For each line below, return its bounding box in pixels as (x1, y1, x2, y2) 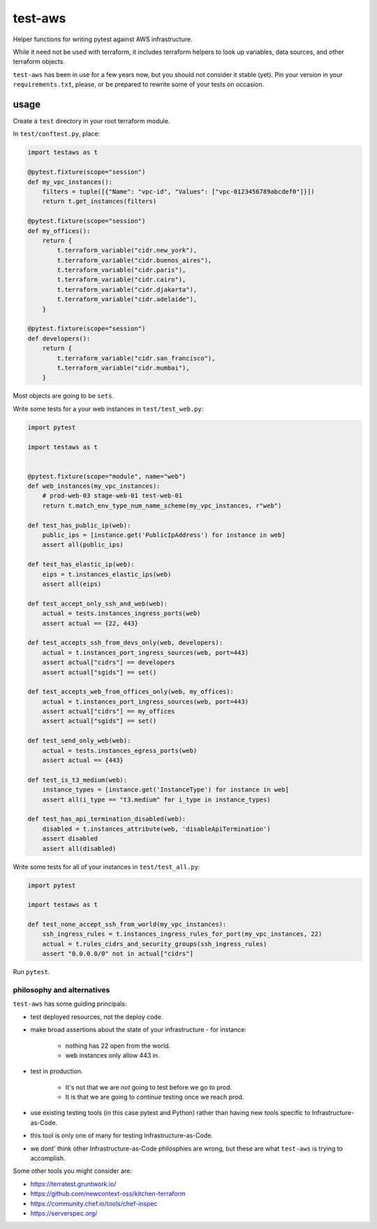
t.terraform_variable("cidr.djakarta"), (57, 286, 198, 293)
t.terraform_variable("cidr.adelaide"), (57, 295, 198, 304)
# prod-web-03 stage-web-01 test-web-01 (42, 492, 183, 500)
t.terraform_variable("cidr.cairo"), (57, 276, 186, 283)
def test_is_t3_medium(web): (27, 775, 128, 784)
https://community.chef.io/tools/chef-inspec (30, 1199, 158, 1207)
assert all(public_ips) (42, 541, 124, 549)
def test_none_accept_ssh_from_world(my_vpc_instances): (27, 920, 227, 929)
